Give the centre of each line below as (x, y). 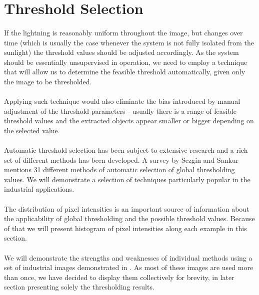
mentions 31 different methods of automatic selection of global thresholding (119, 169)
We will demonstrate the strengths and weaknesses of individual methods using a (128, 257)
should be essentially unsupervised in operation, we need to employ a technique (126, 62)
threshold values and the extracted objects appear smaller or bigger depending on (129, 121)
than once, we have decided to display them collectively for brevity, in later (119, 277)
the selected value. (32, 130)
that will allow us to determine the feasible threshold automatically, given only (125, 72)
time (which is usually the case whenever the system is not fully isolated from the (129, 42)
